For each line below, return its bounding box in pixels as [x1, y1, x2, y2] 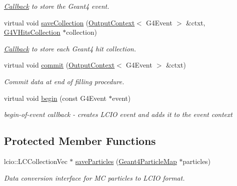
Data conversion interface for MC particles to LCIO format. [4, 172, 185, 183]
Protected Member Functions [4, 133, 156, 148]
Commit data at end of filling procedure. [4, 76, 124, 86]
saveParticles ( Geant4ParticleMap [75, 156, 177, 166]
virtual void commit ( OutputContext [4, 60, 115, 70]
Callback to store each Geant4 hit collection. [4, 43, 136, 53]
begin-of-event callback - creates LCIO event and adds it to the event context [4, 109, 233, 119]
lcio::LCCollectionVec [4, 156, 68, 166]
